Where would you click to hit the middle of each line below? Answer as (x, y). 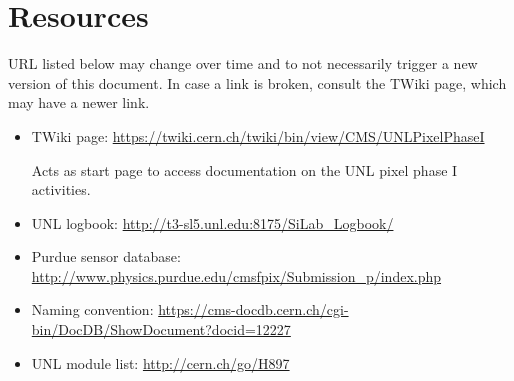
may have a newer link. (79, 102)
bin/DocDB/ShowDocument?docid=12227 (161, 329)
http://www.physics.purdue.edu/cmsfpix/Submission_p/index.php (236, 275)
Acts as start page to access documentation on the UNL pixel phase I (244, 169)
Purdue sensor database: (106, 256)
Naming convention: (92, 309)
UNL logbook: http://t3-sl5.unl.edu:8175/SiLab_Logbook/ (212, 222)
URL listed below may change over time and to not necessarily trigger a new (243, 63)
